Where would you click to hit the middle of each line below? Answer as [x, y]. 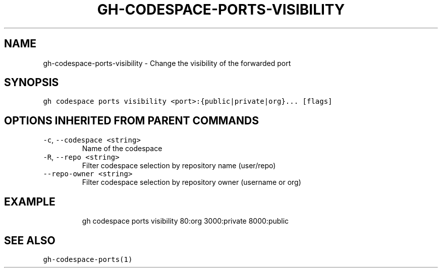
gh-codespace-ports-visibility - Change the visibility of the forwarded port [167, 63]
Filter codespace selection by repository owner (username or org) [191, 182]
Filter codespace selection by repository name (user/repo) [179, 166]
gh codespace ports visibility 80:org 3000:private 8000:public [185, 221]
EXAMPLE [30, 201]
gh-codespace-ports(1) [88, 259]
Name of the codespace [122, 149]
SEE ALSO [30, 240]
